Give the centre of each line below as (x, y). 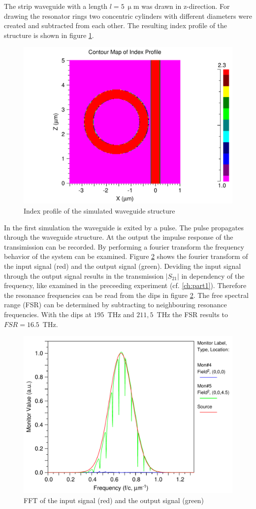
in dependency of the (213, 275)
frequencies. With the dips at (48, 314)
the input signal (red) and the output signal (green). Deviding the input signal (123, 266)
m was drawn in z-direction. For (181, 6)
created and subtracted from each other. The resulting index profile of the (116, 25)
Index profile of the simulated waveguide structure (99, 210)
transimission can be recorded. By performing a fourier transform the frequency (124, 246)
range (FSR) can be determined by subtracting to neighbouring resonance (115, 305)
